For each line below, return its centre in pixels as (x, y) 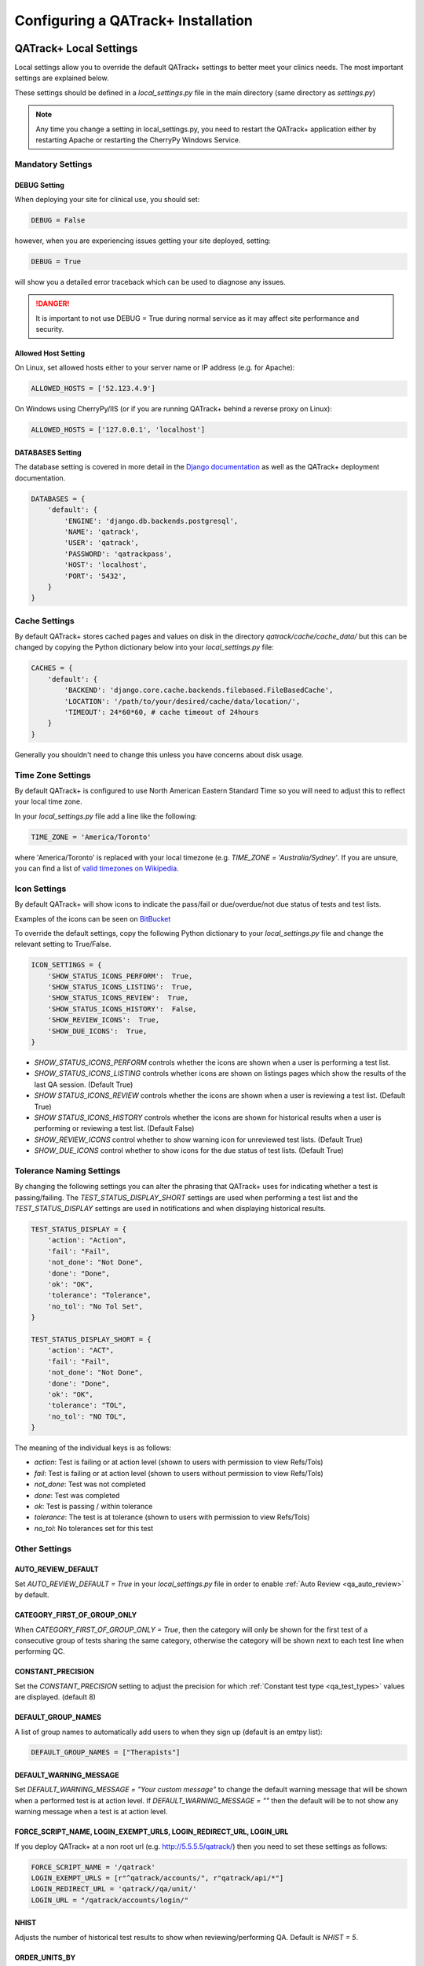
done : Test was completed (77, 1495)
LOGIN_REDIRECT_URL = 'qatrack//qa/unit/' (114, 1889)
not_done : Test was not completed (90, 1484)
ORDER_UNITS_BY (45, 1957)
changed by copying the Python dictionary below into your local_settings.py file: (144, 647)
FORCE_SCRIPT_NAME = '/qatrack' (93, 1867)
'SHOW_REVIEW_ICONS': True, (104, 1020)
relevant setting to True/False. (63, 944)
